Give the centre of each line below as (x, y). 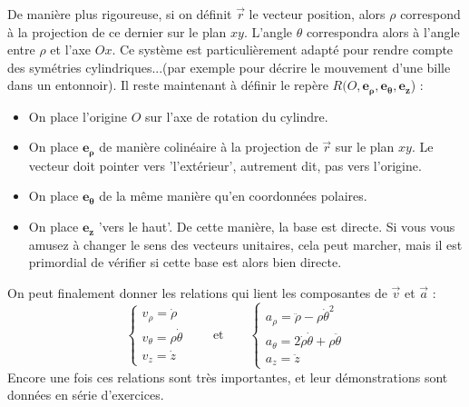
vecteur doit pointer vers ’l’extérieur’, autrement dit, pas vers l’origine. (225, 165)
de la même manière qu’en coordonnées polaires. (233, 196)
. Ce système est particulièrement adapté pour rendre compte (283, 50)
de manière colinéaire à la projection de (209, 147)
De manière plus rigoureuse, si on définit (120, 14)
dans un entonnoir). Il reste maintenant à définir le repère (168, 85)
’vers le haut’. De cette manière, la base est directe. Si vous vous (277, 227)
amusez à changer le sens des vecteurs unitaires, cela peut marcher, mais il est (245, 244)
